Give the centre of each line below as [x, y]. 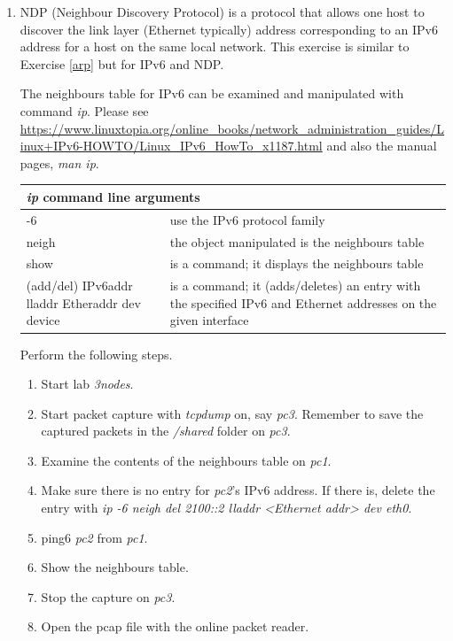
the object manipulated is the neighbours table [297, 241]
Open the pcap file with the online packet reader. [175, 626]
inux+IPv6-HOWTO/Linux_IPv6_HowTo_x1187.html [171, 146]
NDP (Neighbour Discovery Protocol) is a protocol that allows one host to [222, 12]
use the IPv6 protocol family [247, 219]
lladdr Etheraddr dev [83, 302]
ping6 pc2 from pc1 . [94, 537]
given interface [209, 320]
